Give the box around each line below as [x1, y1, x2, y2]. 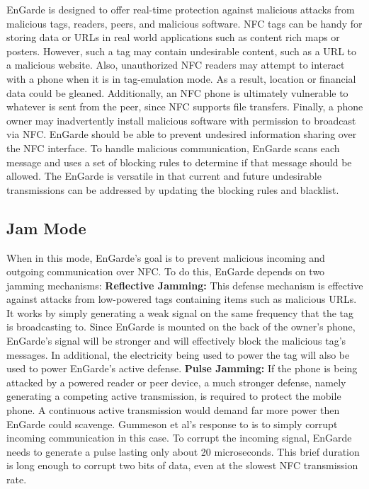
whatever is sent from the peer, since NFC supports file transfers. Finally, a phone [6, 99, 363, 114]
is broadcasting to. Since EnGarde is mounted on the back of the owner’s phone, [6, 319, 356, 334]
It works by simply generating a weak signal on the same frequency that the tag [6, 305, 353, 320]
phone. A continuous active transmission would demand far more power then [6, 403, 340, 418]
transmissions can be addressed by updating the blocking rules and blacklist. [6, 182, 339, 197]
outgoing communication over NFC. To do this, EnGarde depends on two [6, 264, 325, 279]
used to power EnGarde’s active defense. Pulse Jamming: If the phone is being [6, 361, 358, 376]
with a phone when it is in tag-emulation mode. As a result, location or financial [6, 71, 356, 86]
